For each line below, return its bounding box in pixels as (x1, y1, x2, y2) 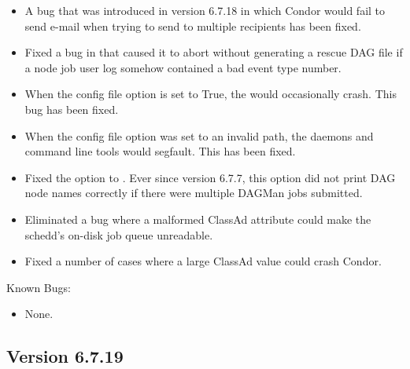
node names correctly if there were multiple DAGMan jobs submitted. (24, 184, 363, 201)
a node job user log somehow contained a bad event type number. (24, 59, 342, 75)
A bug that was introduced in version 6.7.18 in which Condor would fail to (24, 2, 386, 18)
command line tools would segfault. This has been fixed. (24, 143, 296, 159)
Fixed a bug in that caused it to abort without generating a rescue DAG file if (24, 44, 403, 60)
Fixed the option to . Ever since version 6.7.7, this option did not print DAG (24, 169, 396, 185)
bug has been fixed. (24, 100, 119, 117)
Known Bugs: (6, 279, 71, 295)
